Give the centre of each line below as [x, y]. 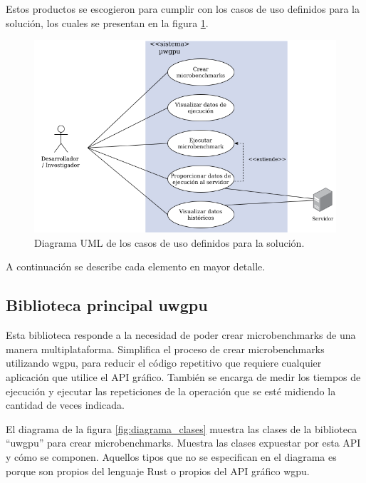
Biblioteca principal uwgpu [107, 305]
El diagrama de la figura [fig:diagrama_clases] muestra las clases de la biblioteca [182, 428]
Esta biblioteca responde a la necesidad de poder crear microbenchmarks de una [181, 335]
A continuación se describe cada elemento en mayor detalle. [136, 266]
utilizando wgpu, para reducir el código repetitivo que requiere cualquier [164, 363]
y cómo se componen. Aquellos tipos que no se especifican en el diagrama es [171, 456]
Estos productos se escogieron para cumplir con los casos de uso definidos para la [183, 9]
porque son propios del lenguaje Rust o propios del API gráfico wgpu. [158, 471]
